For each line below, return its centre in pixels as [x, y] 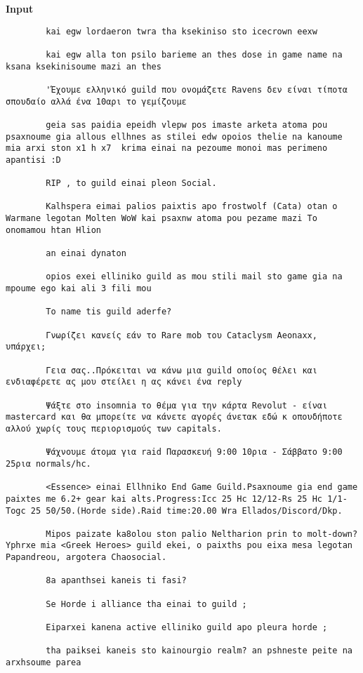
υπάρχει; [26, 347]
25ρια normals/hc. [48, 464]
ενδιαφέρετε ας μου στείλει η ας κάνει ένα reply [124, 382]
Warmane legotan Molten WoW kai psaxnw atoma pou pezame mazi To [161, 219]
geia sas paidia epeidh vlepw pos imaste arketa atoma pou [187, 125]
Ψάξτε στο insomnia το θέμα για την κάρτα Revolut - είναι [187, 405]
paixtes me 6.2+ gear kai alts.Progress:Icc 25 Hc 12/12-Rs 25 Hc [164, 499]
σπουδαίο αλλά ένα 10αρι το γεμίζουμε [96, 101]
